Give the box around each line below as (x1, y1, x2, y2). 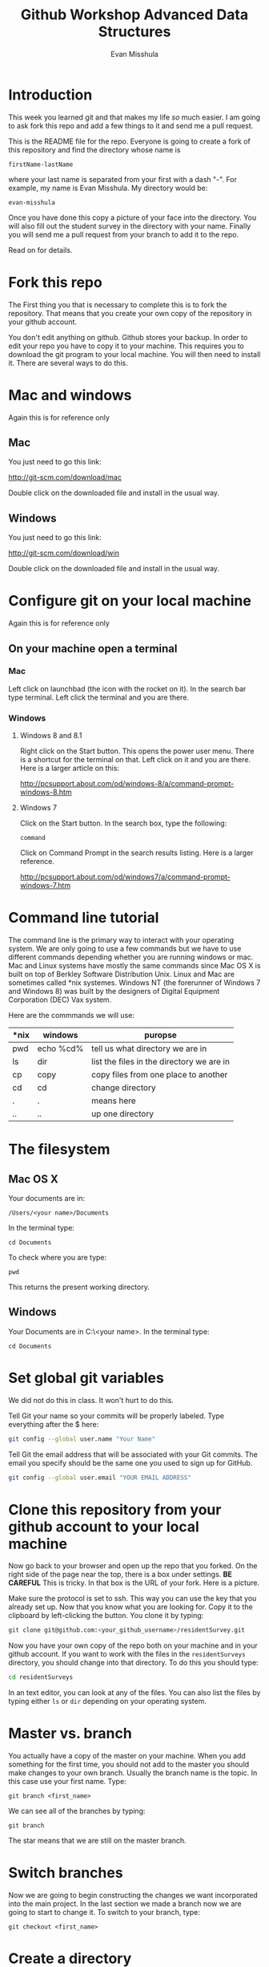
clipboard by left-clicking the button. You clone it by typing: (8, 1611, 204, 1620)
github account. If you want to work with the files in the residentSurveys (8, 1649, 246, 1659)
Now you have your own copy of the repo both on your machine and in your (8, 1641, 259, 1650)
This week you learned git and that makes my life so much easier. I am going (8, 112, 261, 122)
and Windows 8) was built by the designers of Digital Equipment (8, 987, 220, 996)
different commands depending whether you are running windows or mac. (8, 952, 254, 962)
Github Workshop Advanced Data (20, 6, 249, 24)
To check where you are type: (8, 1253, 107, 1263)
